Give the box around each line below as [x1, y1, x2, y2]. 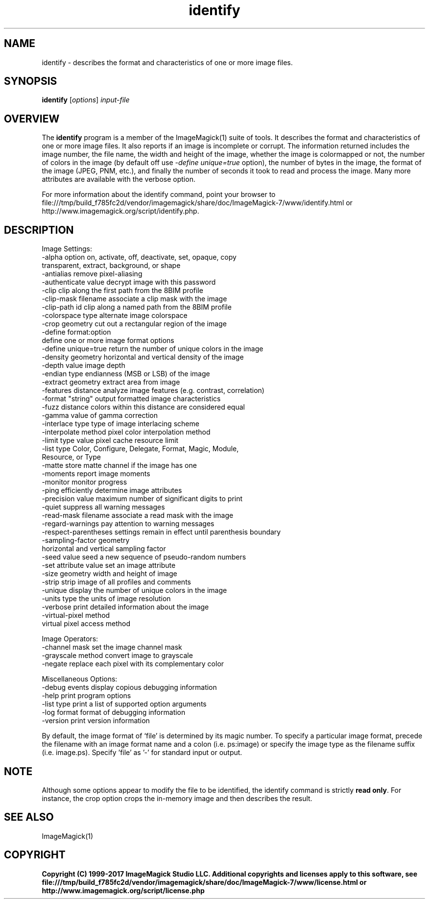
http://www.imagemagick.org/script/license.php [42, 886, 205, 895]
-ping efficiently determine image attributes [42, 486, 182, 495]
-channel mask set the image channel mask [42, 643, 182, 652]
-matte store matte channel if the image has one [42, 461, 197, 470]
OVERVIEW [4, 112, 60, 125]
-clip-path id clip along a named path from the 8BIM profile [42, 303, 232, 312]
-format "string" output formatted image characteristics [42, 394, 221, 403]
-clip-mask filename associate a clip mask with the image [42, 294, 227, 303]
